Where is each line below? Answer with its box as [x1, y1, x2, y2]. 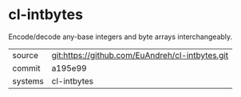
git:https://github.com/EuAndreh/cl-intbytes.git [51, 49, 229, 60]
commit [12, 62, 41, 73]
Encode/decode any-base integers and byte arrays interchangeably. [8, 32, 233, 41]
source [12, 49, 38, 60]
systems [12, 76, 44, 87]
